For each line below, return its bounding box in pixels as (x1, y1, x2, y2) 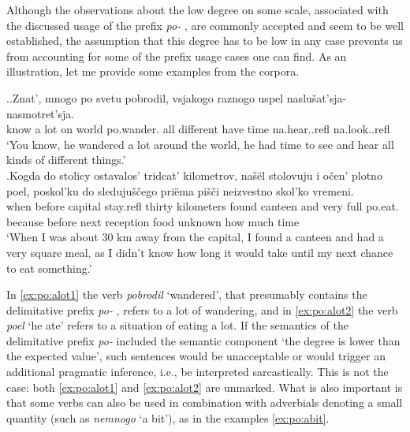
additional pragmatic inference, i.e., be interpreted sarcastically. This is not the (6, 363, 389, 380)
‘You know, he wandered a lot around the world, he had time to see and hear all (6, 136, 394, 152)
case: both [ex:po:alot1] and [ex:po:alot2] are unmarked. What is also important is (6, 378, 403, 395)
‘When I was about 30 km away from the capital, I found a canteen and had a (6, 229, 384, 245)
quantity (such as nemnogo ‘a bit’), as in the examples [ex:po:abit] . (6, 409, 330, 426)
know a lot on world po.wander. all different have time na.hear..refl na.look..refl (6, 121, 390, 137)
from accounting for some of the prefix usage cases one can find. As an (6, 47, 347, 64)
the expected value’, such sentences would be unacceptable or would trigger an (6, 348, 386, 364)
